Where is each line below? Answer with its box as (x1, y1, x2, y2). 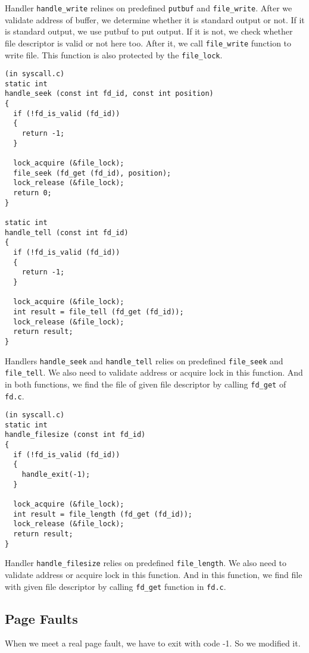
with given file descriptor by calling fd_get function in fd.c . (5, 580, 226, 592)
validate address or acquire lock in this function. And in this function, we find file (5, 568, 302, 580)
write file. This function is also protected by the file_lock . (5, 48, 223, 61)
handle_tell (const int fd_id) (5, 228, 129, 237)
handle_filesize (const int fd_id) (5, 430, 146, 439)
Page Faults (5, 609, 78, 627)
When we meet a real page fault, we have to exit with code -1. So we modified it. (5, 637, 301, 649)
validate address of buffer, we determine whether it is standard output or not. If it (5, 13, 305, 26)
